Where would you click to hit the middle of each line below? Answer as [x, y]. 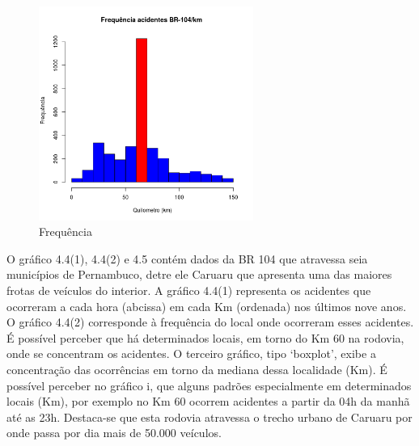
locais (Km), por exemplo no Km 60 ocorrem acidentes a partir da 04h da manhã [208, 401]
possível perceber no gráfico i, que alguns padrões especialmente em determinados [209, 385]
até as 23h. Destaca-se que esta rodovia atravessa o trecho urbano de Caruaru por [209, 417]
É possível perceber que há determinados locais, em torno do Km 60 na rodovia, [205, 337]
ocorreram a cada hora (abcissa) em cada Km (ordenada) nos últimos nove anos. [207, 306]
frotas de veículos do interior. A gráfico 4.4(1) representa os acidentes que [189, 290]
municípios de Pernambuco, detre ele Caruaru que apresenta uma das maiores [199, 274]
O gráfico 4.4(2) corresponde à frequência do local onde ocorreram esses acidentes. [210, 322]
